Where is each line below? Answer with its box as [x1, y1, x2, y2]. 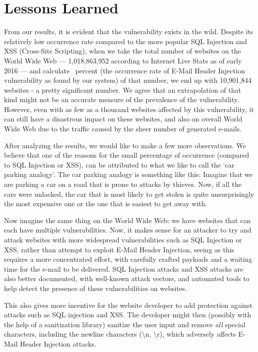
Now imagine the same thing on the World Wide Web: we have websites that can [4, 215, 251, 225]
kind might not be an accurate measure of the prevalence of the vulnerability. [4, 94, 239, 105]
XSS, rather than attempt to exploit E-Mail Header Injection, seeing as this [4, 244, 235, 254]
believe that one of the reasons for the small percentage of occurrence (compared [4, 150, 249, 160]
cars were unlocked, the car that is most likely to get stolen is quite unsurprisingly [4, 188, 254, 199]
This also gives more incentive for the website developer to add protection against [4, 299, 253, 310]
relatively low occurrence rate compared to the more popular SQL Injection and [4, 36, 247, 46]
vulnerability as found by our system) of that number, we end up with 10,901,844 [4, 75, 252, 85]
